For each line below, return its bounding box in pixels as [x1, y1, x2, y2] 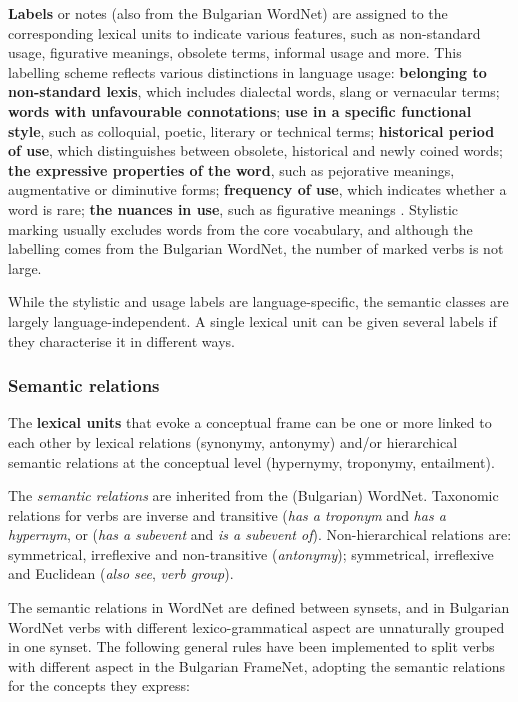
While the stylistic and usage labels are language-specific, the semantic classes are [8, 291, 509, 312]
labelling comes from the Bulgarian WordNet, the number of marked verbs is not [8, 238, 504, 259]
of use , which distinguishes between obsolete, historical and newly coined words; [8, 140, 503, 161]
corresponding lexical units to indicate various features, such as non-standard [8, 22, 481, 43]
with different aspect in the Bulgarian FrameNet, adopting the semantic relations [8, 655, 505, 676]
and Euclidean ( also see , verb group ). [8, 563, 234, 584]
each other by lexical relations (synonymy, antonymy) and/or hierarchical [8, 431, 458, 452]
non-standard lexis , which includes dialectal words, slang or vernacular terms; [8, 81, 500, 102]
